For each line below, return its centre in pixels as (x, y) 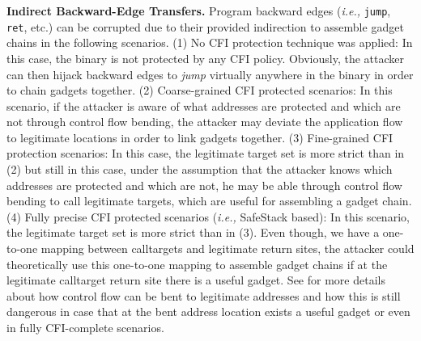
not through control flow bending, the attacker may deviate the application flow (205, 122)
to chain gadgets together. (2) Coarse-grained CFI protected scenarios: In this (200, 90)
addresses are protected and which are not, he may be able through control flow (204, 185)
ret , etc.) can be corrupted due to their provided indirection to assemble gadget (205, 26)
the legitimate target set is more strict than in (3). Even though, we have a (193, 232)
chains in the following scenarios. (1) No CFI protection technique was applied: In (210, 42)
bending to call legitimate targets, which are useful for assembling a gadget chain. (209, 201)
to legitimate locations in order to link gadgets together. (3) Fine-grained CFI (200, 137)
